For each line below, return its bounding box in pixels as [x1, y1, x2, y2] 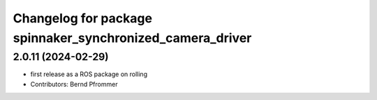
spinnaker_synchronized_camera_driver [13, 30, 252, 45]
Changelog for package [13, 10, 153, 26]
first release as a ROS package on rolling [30, 70, 148, 78]
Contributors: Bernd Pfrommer [30, 80, 118, 88]
